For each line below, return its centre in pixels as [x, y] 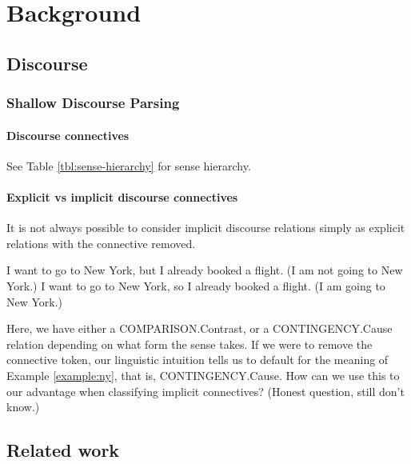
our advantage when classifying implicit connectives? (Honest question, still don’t [205, 391]
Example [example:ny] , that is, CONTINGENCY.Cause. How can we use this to [203, 375]
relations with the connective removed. [101, 243]
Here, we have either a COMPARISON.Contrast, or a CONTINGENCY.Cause [200, 328]
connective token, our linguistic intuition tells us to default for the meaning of [198, 360]
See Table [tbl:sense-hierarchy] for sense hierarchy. [129, 165]
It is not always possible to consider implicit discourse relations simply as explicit [206, 228]
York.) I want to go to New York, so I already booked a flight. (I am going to [196, 285]
